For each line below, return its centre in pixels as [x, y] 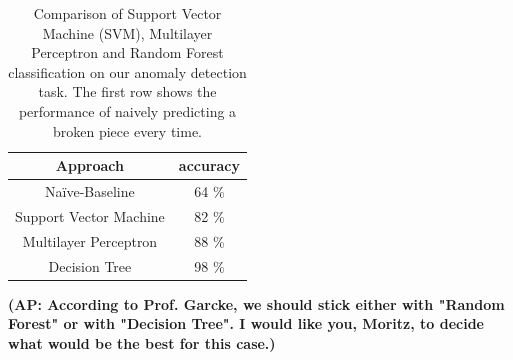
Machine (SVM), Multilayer [127, 32]
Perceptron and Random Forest [127, 52]
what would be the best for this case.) [142, 342]
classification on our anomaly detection [127, 71]
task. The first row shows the [127, 91]
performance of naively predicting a [127, 110]
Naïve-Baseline [90, 191]
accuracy [209, 165]
